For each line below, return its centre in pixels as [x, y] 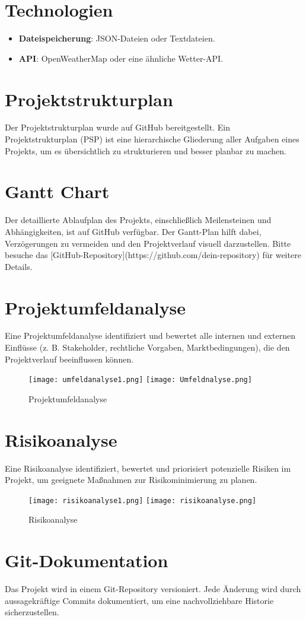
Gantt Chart [57, 191]
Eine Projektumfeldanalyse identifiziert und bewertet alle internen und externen [150, 336]
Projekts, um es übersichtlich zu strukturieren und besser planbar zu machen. [146, 150]
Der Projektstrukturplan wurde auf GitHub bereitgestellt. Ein [117, 127]
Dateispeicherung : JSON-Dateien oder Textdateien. [117, 38]
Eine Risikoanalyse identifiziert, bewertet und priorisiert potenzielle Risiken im [148, 468]
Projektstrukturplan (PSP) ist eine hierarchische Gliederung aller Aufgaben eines [152, 139]
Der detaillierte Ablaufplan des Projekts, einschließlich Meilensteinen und [138, 220]
